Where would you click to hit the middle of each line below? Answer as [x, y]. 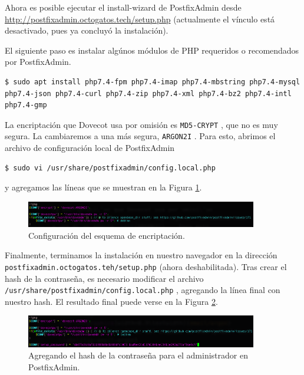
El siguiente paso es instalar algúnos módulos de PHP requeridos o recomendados [152, 50]
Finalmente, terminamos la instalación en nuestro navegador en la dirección [141, 255]
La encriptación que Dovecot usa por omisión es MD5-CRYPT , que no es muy [141, 124]
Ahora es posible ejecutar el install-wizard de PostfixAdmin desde [123, 7]
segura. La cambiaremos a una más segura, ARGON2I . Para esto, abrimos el [140, 136]
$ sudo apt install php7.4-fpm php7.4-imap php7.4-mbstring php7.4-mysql [153, 82]
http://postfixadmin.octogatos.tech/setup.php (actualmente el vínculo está [140, 19]
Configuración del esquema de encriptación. [107, 235]
